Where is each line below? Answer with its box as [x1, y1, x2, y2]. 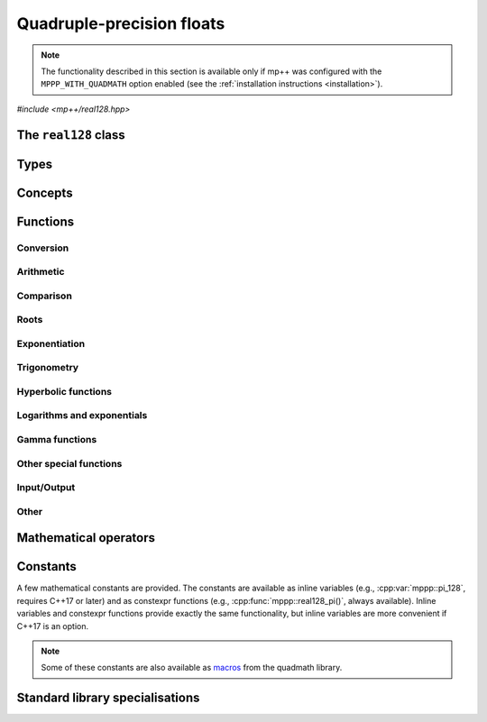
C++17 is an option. [16, 620, 89, 631]
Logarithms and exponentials [16, 409, 148, 422]
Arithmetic [16, 266, 65, 279]
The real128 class [16, 127, 125, 142]
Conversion [16, 242, 69, 254]
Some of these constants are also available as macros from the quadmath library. [41, 663, 343, 673]
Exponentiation [16, 337, 86, 350]
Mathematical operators [16, 530, 155, 545]
